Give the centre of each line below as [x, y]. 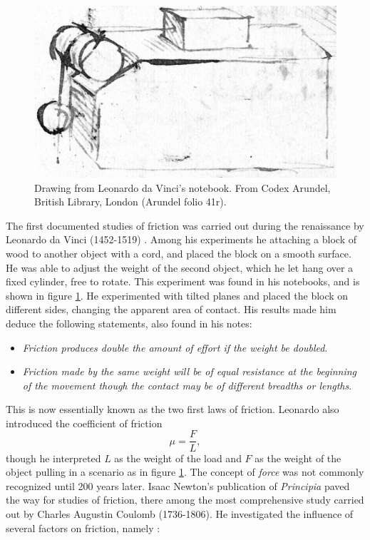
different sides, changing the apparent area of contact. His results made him [171, 309]
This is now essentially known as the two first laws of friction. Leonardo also [173, 409]
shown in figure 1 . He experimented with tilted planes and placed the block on [177, 295]
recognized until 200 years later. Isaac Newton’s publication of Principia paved [178, 485]
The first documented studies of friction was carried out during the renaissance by [185, 225]
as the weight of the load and [178, 458]
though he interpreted [53, 458]
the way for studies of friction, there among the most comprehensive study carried [185, 500]
